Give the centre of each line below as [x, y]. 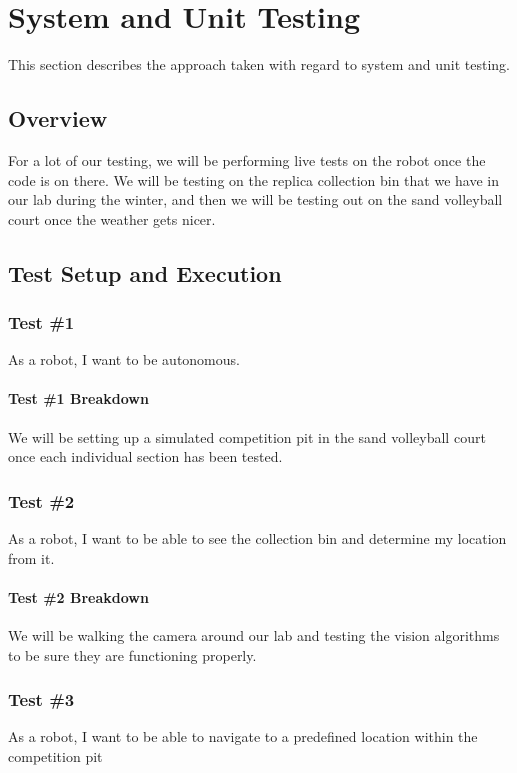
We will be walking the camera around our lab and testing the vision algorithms [254, 635]
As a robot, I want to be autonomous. [124, 359]
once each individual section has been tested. [145, 456]
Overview [58, 118]
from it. [31, 557]
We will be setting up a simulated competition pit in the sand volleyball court [247, 436]
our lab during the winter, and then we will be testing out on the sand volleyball [255, 199]
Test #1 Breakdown [78, 398]
